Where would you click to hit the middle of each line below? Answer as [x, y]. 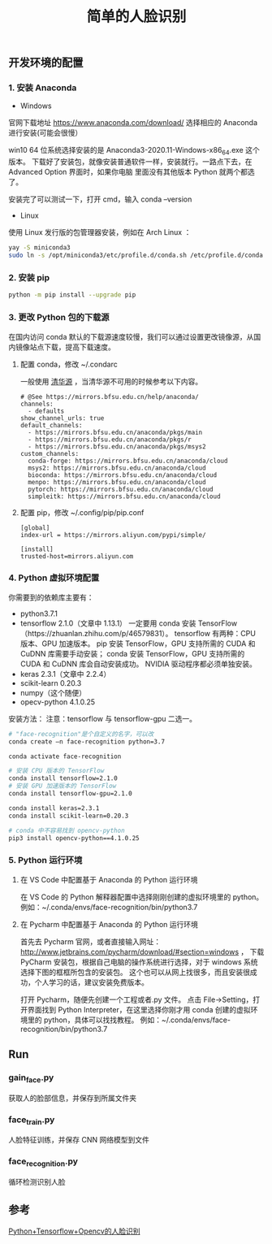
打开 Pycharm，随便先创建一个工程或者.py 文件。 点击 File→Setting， [136, 999]
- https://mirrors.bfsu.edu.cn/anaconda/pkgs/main [115, 432]
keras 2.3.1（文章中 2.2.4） [65, 674]
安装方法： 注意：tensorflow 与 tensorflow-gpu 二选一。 [103, 718]
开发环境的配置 [46, 63]
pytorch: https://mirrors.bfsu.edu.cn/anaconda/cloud [121, 489]
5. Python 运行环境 [45, 860]
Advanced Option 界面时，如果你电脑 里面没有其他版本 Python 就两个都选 [132, 172]
